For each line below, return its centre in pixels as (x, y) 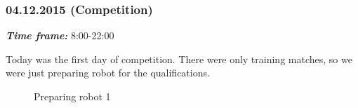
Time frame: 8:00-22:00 (60, 35)
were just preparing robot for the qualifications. (108, 73)
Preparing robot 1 (72, 96)
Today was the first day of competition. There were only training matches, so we (179, 59)
